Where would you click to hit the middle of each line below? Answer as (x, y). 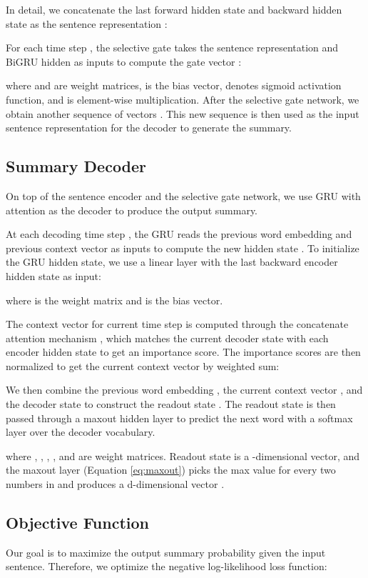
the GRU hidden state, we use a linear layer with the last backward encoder (172, 262)
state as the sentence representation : (87, 23)
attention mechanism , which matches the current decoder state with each (167, 338)
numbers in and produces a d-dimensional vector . (115, 484)
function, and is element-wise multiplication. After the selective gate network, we (183, 99)
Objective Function (78, 523)
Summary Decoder (76, 166)
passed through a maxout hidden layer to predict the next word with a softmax (179, 418)
